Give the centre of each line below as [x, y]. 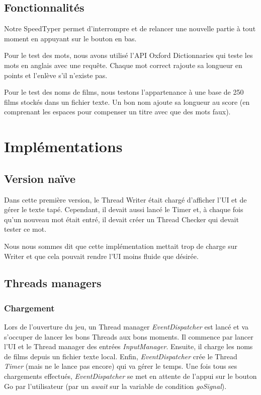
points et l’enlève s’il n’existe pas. [56, 75]
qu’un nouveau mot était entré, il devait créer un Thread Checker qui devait [121, 219]
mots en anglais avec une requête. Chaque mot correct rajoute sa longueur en [123, 65]
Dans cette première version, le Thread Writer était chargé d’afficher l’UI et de [125, 199]
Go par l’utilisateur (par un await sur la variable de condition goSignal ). [115, 386]
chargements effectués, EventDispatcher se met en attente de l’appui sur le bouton [130, 376]
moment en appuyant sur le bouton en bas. [70, 38]
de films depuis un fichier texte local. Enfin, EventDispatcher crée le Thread [121, 356]
